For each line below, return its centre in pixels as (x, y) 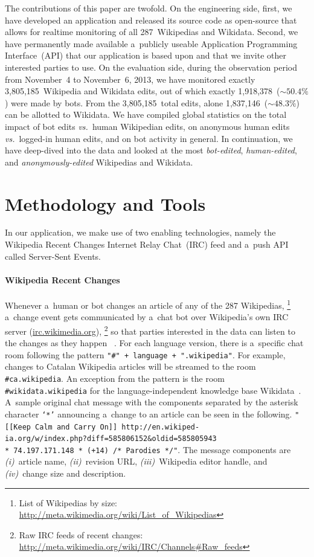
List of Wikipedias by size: (68, 502)
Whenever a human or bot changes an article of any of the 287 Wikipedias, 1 (148, 304)
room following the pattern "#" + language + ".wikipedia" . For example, (145, 354)
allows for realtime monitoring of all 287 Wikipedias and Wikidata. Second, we (152, 32)
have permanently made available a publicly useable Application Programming (151, 43)
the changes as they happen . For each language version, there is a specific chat (154, 343)
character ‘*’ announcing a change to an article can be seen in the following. (149, 414)
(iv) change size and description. (66, 473)
